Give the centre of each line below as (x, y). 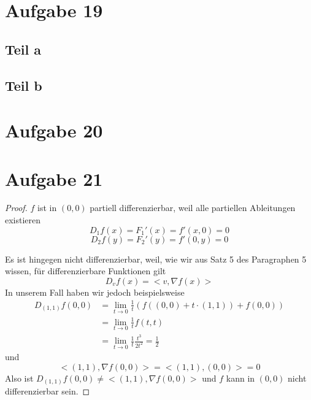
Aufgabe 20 (54, 130)
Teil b (24, 85)
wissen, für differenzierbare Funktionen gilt (86, 271)
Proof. (16, 208)
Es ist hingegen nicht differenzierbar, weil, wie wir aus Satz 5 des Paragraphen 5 (156, 259)
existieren (23, 220)
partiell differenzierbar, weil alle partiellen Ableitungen (193, 208)
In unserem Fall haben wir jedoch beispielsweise (95, 292)
